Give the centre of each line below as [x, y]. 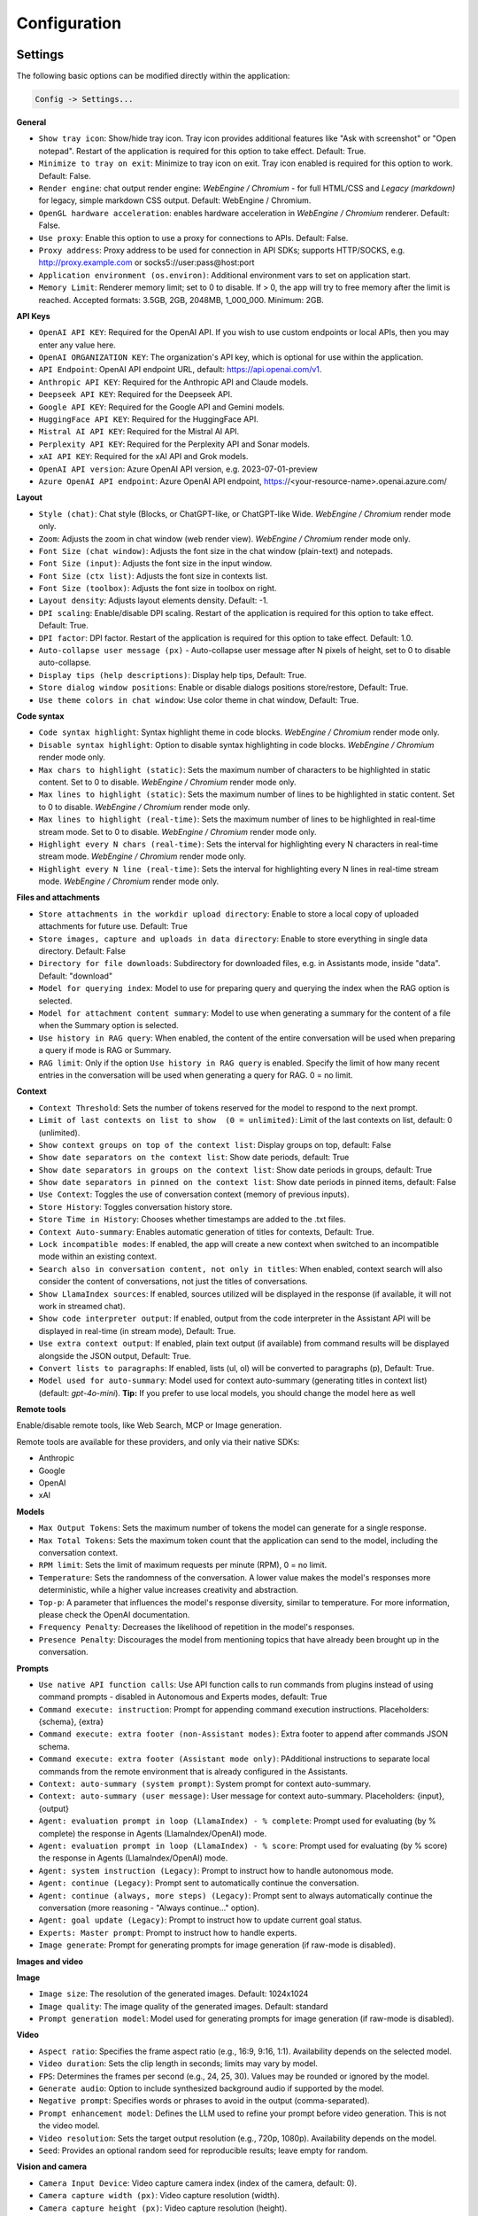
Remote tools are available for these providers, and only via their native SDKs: [158, 1441]
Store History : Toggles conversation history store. [135, 1206]
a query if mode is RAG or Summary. [105, 1050]
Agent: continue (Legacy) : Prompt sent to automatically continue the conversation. [199, 1883]
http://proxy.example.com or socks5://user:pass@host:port [146, 262]
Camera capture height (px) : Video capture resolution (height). [163, 2208]
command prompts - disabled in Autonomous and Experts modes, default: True [183, 1697]
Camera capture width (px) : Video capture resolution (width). [159, 2196]
